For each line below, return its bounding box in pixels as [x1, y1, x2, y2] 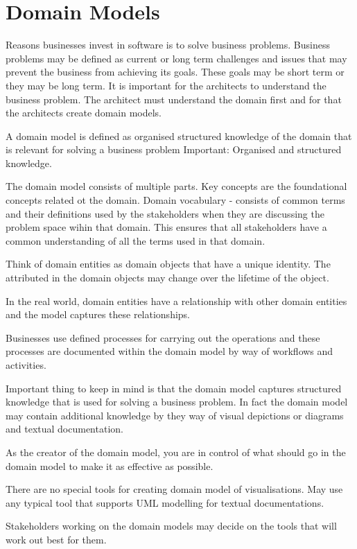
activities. [6, 358, 46, 372]
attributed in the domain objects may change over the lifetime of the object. [6, 270, 329, 285]
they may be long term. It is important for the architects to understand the [6, 78, 326, 92]
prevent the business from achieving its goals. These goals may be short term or [6, 64, 345, 79]
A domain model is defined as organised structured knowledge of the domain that [6, 128, 352, 143]
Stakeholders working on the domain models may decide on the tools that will [6, 518, 337, 533]
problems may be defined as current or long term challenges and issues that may [6, 51, 347, 65]
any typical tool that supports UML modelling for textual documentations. [6, 495, 324, 509]
